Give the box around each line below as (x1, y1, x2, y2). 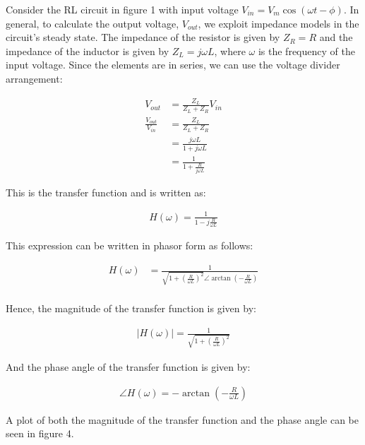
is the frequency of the (258, 43, 355, 58)
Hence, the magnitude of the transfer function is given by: (6, 301, 256, 316)
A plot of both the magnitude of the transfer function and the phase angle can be (6, 412, 359, 427)
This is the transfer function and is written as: (6, 184, 206, 199)
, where (214, 43, 246, 58)
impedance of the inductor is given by (6, 43, 169, 58)
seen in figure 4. (6, 426, 74, 441)
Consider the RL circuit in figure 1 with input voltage (6, 2, 239, 16)
